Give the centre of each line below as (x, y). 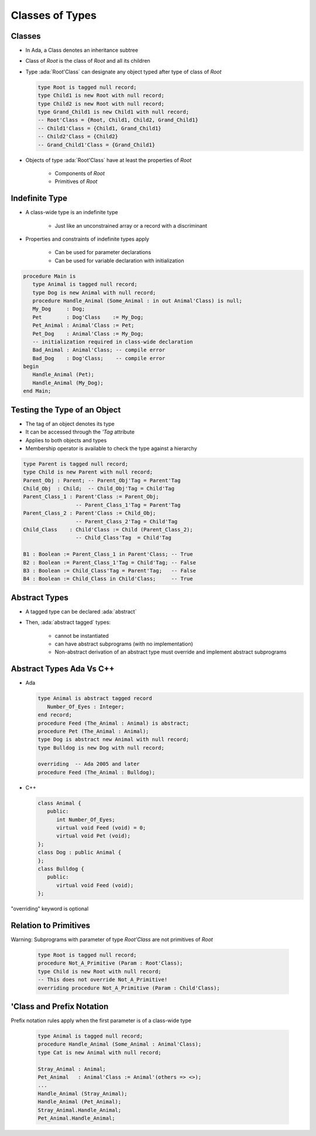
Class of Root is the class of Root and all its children (88, 61)
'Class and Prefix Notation (60, 1006)
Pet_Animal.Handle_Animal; (76, 1118)
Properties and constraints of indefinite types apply (87, 239)
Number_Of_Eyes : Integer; (86, 706)
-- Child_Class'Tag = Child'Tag (123, 538)
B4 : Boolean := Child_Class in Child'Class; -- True (108, 579)
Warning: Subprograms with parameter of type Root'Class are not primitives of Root (112, 939)
